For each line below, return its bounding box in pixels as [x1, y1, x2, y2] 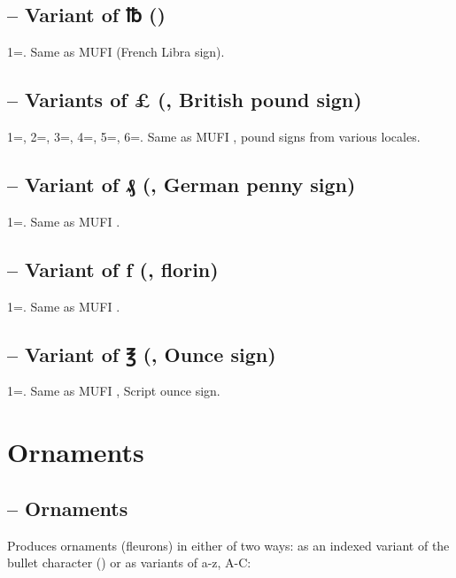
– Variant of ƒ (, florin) [7, 255, 219, 282]
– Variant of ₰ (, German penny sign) [7, 170, 356, 197]
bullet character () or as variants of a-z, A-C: [7, 553, 251, 572]
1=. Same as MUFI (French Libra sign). [7, 42, 225, 61]
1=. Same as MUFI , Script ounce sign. [7, 381, 220, 400]
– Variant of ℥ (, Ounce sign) [7, 340, 276, 367]
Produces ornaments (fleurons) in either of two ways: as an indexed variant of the [7, 536, 450, 554]
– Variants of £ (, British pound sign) [7, 86, 362, 113]
